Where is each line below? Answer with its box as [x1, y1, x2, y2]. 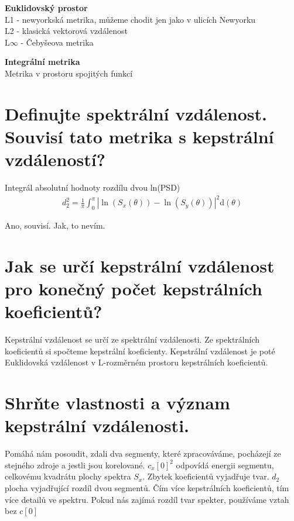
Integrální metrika [5, 56, 80, 68]
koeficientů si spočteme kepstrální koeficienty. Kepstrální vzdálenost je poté [5, 344, 275, 357]
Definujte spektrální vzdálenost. [5, 101, 267, 125]
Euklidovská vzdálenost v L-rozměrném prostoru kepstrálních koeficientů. [5, 356, 268, 368]
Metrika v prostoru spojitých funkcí [5, 67, 133, 79]
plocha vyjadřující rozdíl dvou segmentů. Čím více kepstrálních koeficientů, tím [5, 481, 289, 494]
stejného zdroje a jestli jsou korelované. [5, 458, 145, 471]
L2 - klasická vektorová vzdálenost [5, 25, 128, 37]
